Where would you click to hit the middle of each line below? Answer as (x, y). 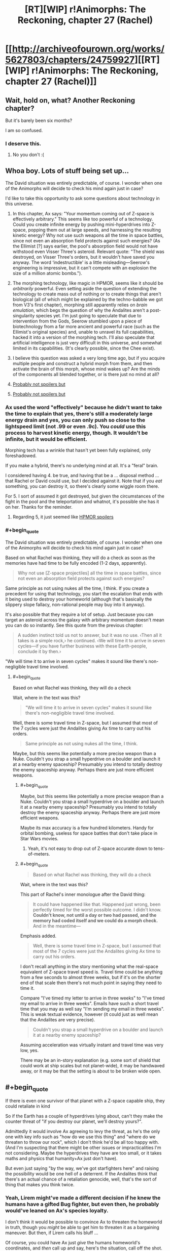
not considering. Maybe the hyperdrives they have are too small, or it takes (83, 1153)
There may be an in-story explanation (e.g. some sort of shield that (90, 1060)
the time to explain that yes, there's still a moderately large (79, 414)
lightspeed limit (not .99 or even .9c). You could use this (76, 427)
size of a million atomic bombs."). (47, 273)
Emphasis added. (38, 936)
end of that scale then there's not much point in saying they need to (91, 983)
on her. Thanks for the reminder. (39, 507)
